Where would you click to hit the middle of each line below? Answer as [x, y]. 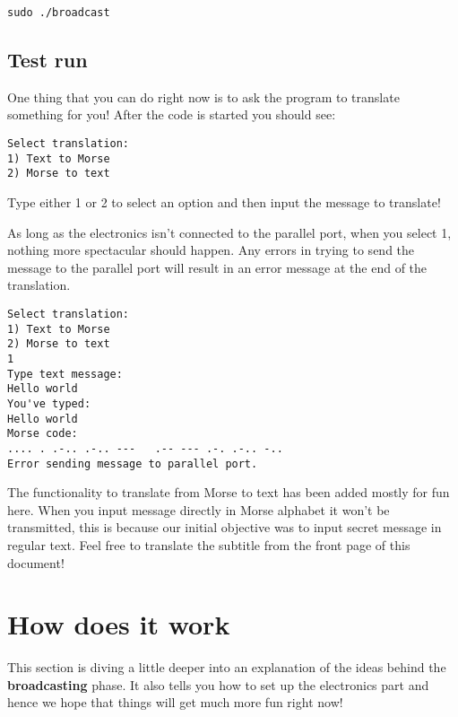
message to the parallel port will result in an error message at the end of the [217, 267]
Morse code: [43, 434]
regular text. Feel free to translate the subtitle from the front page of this [209, 544]
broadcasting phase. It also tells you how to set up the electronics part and [218, 684]
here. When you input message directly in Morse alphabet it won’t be [199, 509]
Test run [48, 60]
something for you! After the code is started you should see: [172, 114]
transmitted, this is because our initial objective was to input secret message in [225, 527]
